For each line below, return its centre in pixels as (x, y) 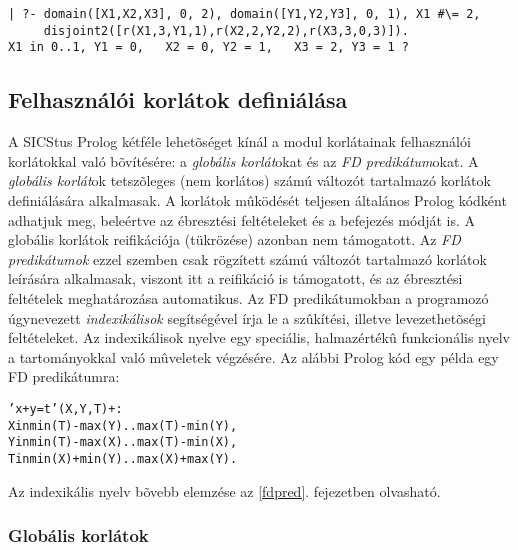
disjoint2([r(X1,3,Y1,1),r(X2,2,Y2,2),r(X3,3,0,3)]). (226, 30)
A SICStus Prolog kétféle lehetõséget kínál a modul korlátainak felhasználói (239, 141)
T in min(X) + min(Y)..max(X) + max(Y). (123, 458)
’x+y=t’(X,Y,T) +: (65, 408)
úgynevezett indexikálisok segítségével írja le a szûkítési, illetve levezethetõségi (247, 317)
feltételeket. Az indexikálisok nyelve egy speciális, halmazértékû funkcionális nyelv (259, 337)
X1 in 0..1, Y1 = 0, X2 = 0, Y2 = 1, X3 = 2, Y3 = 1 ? (208, 47)
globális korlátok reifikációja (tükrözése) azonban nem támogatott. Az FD (234, 239)
